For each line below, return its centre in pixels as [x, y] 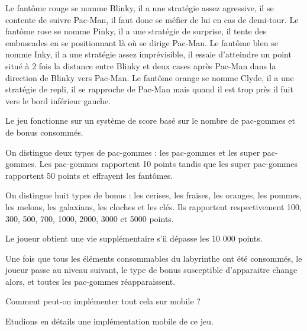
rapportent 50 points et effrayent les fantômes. [89, 175]
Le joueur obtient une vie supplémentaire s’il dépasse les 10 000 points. [134, 238]
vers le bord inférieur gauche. [58, 100]
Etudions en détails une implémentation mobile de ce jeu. [109, 321]
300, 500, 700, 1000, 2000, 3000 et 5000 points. [90, 218]
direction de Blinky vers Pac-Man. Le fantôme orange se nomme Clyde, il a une [150, 77]
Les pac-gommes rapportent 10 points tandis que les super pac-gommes [168, 164]
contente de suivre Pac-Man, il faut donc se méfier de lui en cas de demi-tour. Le [152, 19]
